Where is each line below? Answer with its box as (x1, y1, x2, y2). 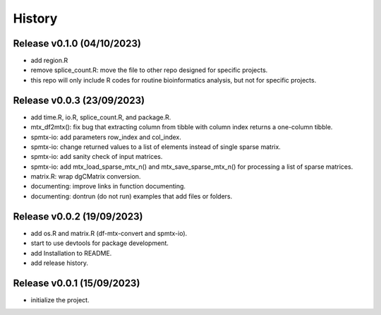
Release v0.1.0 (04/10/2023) (13, 37, 141, 49)
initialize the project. (30, 295, 90, 304)
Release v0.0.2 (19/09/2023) (13, 210, 143, 222)
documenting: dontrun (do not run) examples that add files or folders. (30, 191, 233, 201)
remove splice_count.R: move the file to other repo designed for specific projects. (30, 66, 268, 74)
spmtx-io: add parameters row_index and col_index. (30, 133, 181, 141)
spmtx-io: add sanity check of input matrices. (30, 153, 163, 161)
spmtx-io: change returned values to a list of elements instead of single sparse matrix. (30, 142, 282, 151)
